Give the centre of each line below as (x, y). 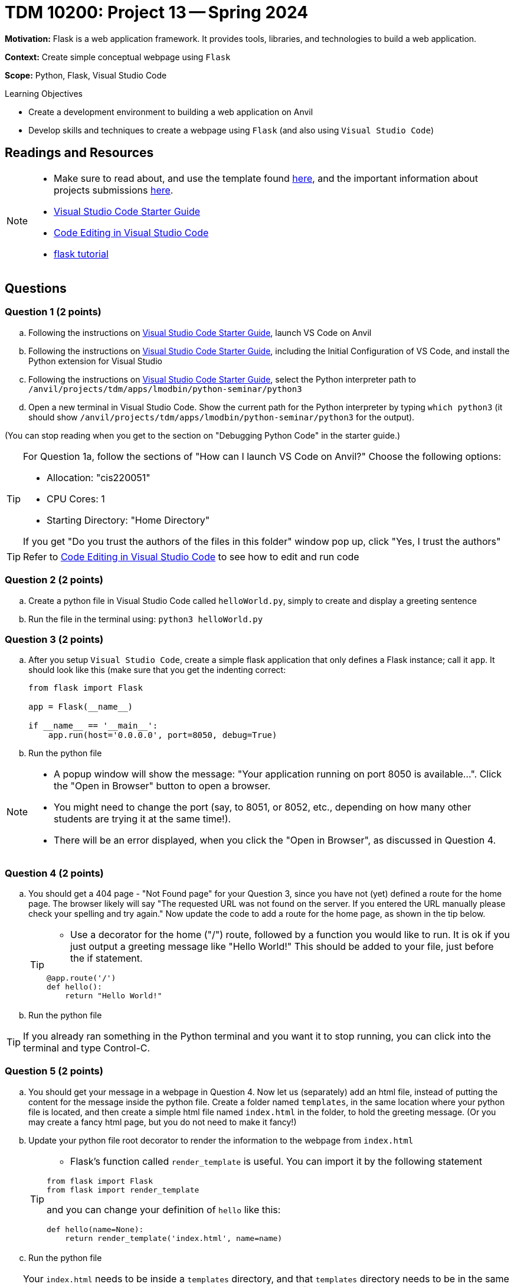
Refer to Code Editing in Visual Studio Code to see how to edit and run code (191, 556)
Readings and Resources (79, 153)
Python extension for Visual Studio (95, 361)
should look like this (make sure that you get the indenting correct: (157, 670)
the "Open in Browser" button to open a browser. (162, 786)
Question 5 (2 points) (54, 1071)
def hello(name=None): (95, 1229)
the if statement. (107, 958)
